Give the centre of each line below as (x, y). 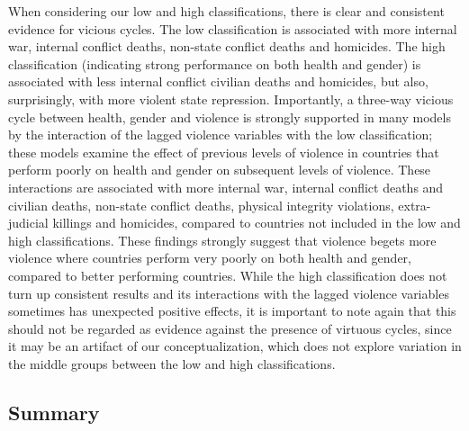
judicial (28, 223)
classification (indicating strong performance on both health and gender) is (215, 63)
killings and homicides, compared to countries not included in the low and (257, 223)
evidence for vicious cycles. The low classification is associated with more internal (233, 28)
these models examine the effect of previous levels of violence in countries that (224, 152)
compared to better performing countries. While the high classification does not (228, 275)
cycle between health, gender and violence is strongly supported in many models (230, 117)
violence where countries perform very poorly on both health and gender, (210, 258)
